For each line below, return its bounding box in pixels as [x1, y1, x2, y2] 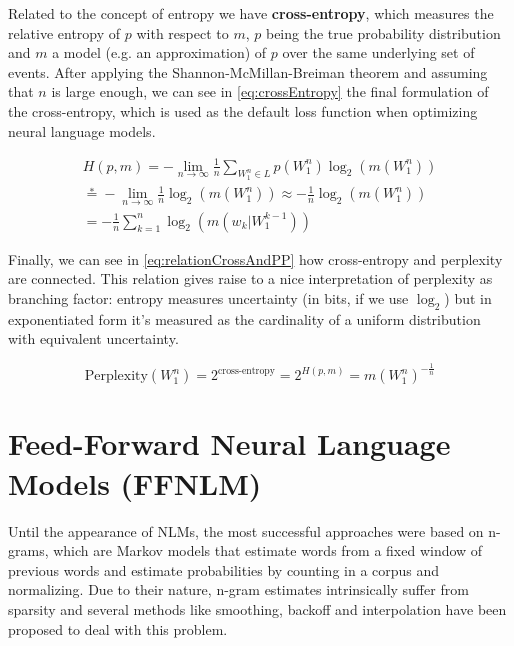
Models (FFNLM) [8, 462, 262, 503]
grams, [8, 540, 49, 561]
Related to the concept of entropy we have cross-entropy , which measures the [8, 3, 494, 23]
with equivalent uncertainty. [8, 328, 179, 349]
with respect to [136, 22, 229, 43]
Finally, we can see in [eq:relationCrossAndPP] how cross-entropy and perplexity [8, 248, 503, 269]
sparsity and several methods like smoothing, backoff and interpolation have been [8, 598, 507, 619]
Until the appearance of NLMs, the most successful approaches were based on [8, 520, 484, 541]
